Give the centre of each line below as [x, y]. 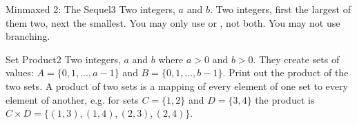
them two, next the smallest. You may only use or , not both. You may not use [173, 22]
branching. [28, 36]
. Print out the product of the [286, 72]
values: [20, 72]
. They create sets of [296, 59]
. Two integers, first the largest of [280, 9]
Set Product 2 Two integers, [63, 59]
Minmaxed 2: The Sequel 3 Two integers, [90, 9]
